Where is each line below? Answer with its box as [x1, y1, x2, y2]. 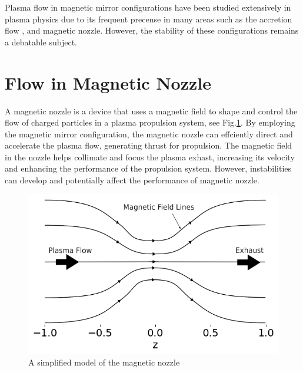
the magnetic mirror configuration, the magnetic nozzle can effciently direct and [5, 127, 293, 140]
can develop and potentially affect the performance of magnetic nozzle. [5, 174, 259, 186]
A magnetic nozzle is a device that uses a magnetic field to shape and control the [5, 104, 298, 117]
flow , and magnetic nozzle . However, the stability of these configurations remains [5, 24, 299, 37]
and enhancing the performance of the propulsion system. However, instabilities [5, 162, 292, 175]
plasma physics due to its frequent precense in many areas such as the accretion [5, 12, 292, 25]
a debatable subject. [5, 35, 77, 48]
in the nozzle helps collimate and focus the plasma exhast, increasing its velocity [5, 150, 295, 163]
